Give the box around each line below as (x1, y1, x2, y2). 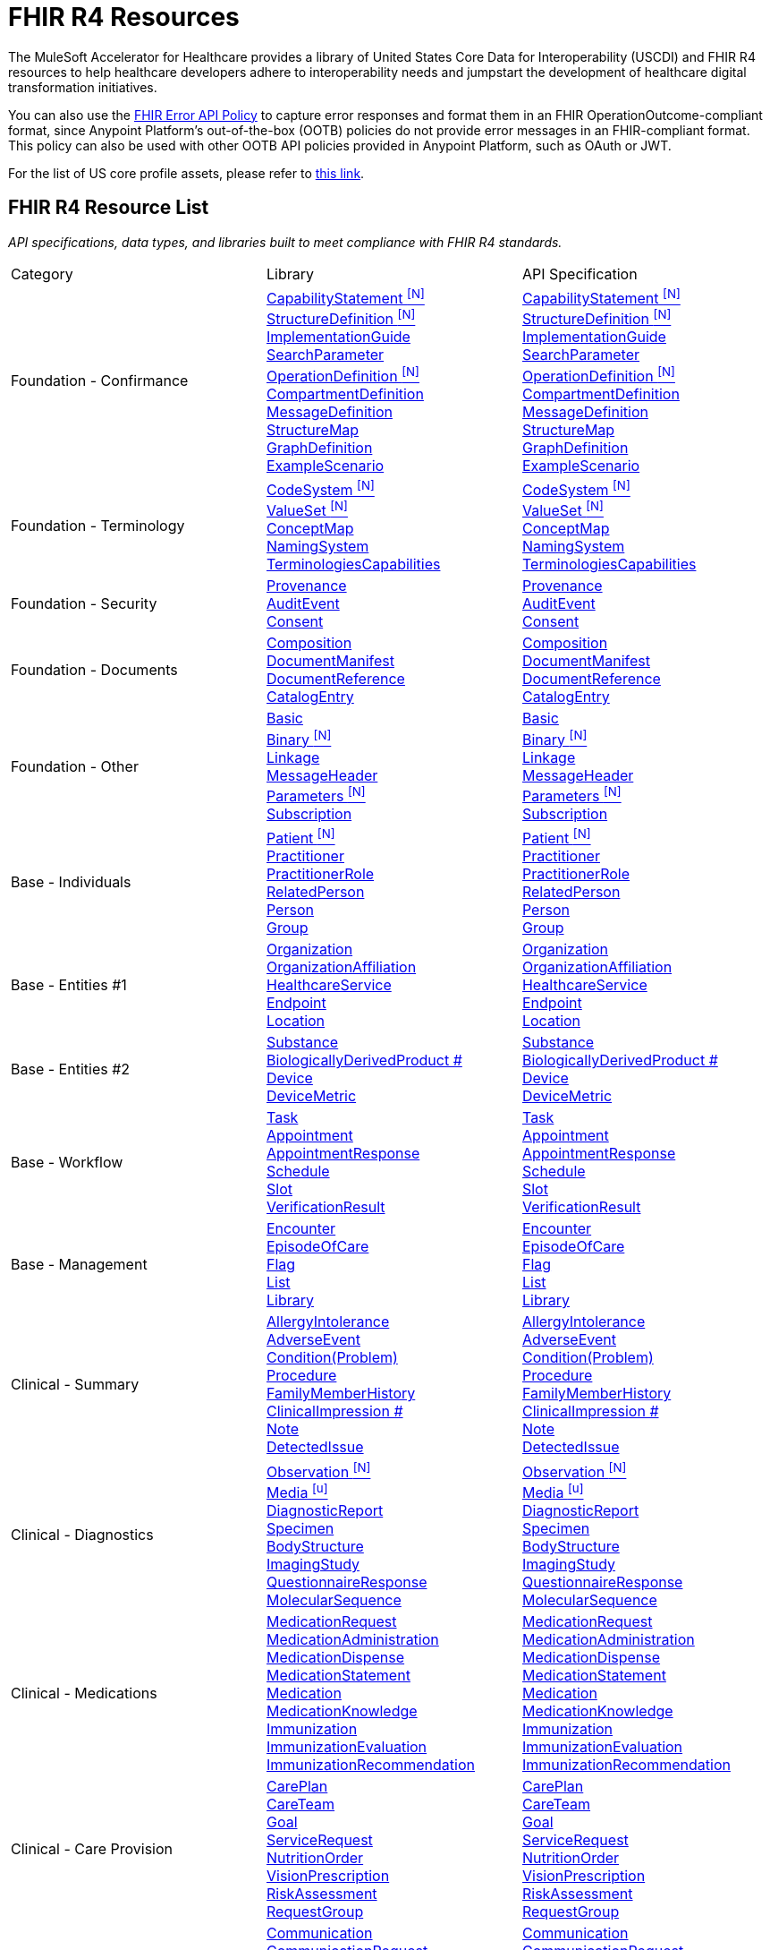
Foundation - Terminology (11, 516, 185, 535)
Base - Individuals (11, 872, 131, 891)
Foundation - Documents (11, 661, 178, 680)
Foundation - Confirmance (11, 371, 189, 389)
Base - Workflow (11, 1153, 123, 1172)
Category (11, 264, 73, 283)
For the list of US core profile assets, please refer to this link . (8, 165, 365, 181)
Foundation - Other (11, 757, 139, 775)
